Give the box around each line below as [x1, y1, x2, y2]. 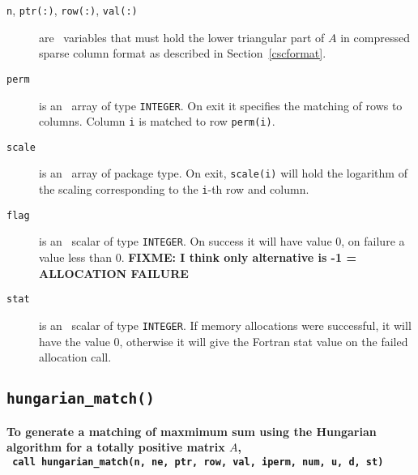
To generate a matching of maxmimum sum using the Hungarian [6, 422, 377, 439]
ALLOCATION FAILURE [39, 264, 189, 281]
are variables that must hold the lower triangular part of [39, 28, 325, 45]
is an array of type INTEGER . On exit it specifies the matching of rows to [39, 96, 403, 113]
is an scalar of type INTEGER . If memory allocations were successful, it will [39, 316, 412, 333]
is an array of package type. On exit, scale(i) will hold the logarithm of [39, 165, 407, 182]
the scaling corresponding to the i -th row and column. [39, 181, 309, 198]
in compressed [340, 28, 410, 45]
